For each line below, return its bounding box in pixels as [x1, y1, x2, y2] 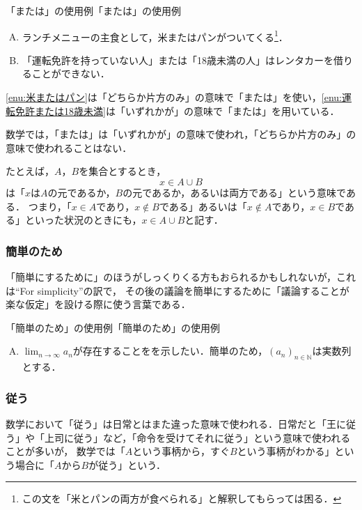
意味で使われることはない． [6, 140, 132, 155]
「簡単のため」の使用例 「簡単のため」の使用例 [6, 320, 220, 334]
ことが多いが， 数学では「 [6, 444, 125, 458]
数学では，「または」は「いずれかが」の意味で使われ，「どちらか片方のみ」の [6, 127, 356, 141]
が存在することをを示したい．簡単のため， [72, 343, 268, 358]
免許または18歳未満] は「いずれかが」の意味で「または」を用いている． [15, 103, 340, 118]
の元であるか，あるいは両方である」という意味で [123, 185, 346, 199]
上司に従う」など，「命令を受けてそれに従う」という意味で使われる [44, 430, 351, 445]
